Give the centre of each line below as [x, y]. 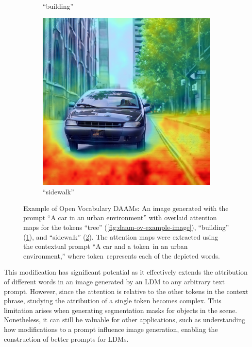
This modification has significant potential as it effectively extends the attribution [126, 272]
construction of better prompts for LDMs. [66, 338]
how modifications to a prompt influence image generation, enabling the [111, 329]
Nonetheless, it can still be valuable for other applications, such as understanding [125, 320]
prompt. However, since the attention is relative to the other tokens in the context [126, 291]
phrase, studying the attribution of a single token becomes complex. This [113, 301]
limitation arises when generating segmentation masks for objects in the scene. [121, 310]
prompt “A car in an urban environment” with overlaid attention [120, 217]
